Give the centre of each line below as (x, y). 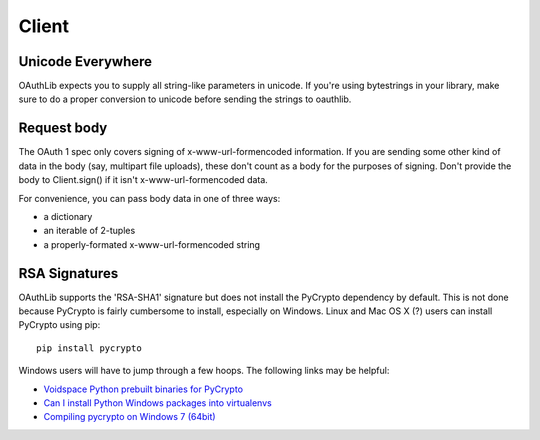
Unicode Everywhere (85, 61)
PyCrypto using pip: (59, 325)
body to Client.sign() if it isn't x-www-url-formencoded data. (143, 180)
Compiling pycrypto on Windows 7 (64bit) (129, 417)
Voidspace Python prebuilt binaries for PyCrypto (143, 389)
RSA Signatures (68, 273)
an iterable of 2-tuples (89, 231)
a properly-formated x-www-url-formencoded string (151, 244)
